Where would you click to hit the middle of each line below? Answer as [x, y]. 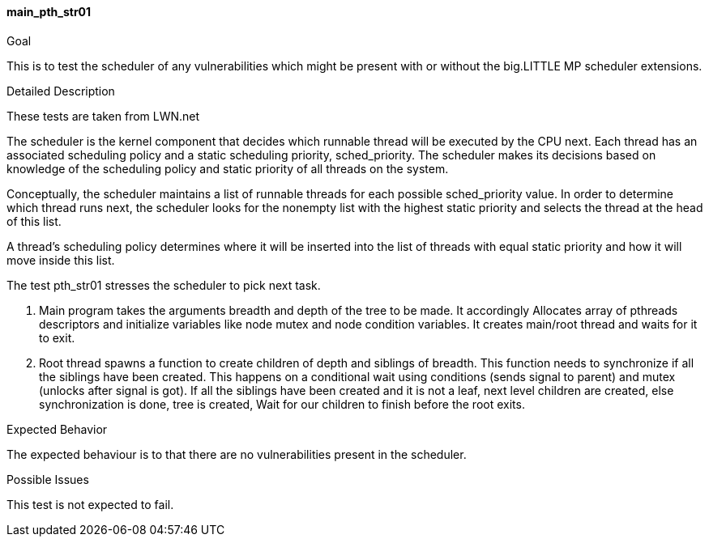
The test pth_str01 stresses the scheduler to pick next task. [164, 285]
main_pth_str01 [49, 12]
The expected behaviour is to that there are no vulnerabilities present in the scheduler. [237, 454]
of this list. [34, 221]
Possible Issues [48, 479]
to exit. [57, 337]
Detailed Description [61, 91]
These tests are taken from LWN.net [103, 116]
